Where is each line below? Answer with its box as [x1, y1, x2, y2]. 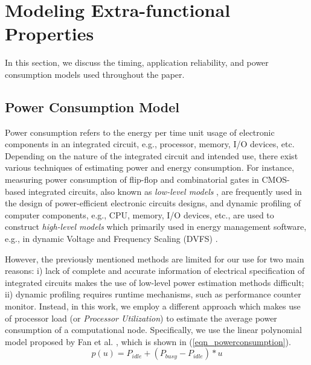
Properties [5, 21, 94, 46]
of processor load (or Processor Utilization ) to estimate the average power [5, 311, 277, 324]
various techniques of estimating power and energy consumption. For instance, [5, 161, 295, 174]
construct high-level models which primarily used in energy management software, [5, 220, 307, 233]
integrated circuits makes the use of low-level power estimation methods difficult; [5, 276, 304, 288]
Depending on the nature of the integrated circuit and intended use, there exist [5, 149, 298, 162]
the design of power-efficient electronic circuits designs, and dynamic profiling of [5, 197, 301, 209]
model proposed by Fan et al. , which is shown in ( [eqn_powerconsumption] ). [5, 335, 291, 348]
